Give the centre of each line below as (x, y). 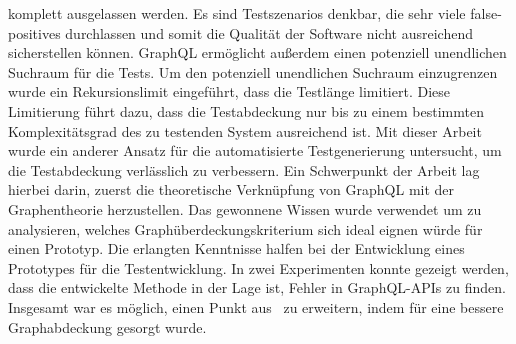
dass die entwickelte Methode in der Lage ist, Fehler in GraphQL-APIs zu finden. (257, 287)
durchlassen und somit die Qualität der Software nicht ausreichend (269, 32)
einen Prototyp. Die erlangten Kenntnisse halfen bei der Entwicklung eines (236, 248)
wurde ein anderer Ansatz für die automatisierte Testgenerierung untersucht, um (255, 150)
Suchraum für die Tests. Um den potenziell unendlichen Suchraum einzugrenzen (253, 71)
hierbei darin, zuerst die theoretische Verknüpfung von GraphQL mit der (231, 189)
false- (486, 13)
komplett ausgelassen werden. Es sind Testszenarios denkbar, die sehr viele (237, 13)
